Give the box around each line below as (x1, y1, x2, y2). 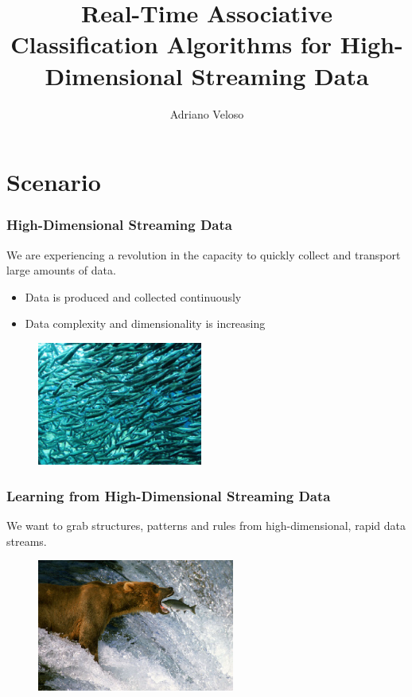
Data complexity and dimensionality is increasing (25, 315, 266, 332)
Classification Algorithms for (10, 28, 332, 60)
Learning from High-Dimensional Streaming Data (6, 485, 331, 505)
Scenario (6, 165, 101, 198)
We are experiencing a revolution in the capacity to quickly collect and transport (6, 246, 401, 263)
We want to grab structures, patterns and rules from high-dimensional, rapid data (6, 517, 406, 534)
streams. (6, 532, 47, 549)
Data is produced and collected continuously (25, 288, 242, 305)
